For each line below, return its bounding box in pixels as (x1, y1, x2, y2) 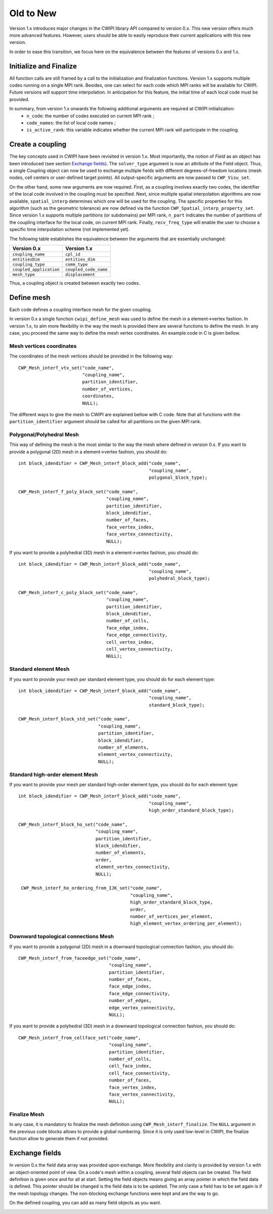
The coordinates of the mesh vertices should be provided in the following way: (9, 353, 173, 359)
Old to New (9, 8, 57, 19)
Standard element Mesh (9, 665, 70, 672)
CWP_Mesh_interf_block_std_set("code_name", (18, 716, 131, 722)
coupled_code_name (65, 266, 108, 272)
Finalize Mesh (9, 1111, 44, 1118)
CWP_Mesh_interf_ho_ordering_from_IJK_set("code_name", (21, 885, 163, 891)
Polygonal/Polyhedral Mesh (9, 431, 79, 438)
